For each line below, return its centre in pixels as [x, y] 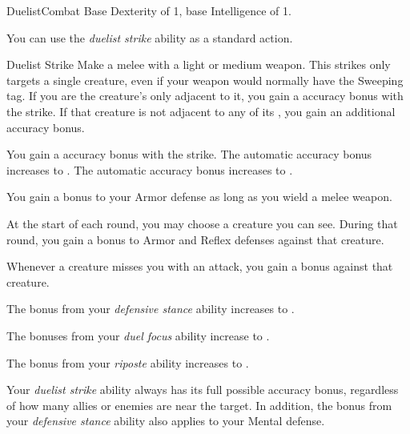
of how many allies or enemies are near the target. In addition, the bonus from [199, 405]
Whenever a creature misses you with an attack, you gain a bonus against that [200, 266]
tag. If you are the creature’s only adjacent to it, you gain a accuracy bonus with [205, 96]
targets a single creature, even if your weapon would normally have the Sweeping [205, 80]
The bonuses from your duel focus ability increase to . [138, 335]
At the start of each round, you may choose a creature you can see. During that [202, 223]
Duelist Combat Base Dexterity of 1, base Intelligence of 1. [149, 10]
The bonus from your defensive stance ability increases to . [151, 309]
